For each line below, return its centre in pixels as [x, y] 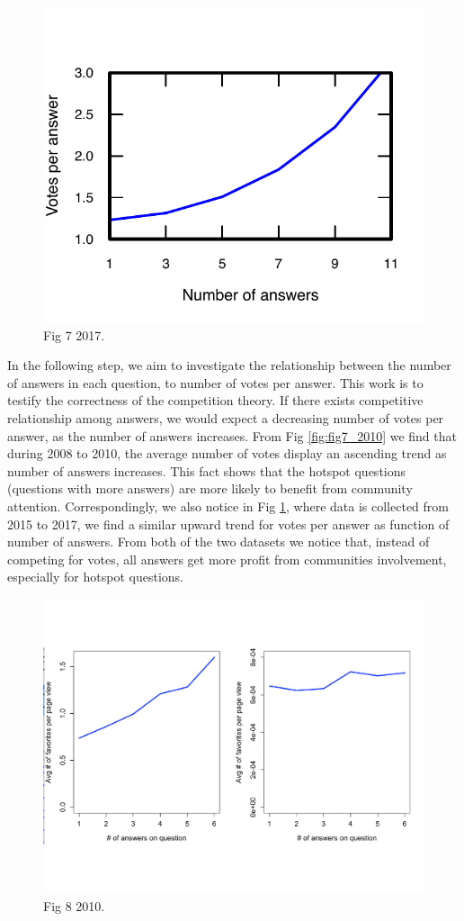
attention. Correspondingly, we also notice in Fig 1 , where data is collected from [228, 506]
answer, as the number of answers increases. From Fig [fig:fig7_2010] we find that [232, 435]
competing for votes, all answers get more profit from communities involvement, [227, 559]
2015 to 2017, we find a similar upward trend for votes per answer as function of [228, 524]
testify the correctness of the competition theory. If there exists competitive [215, 400]
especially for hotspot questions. [95, 577]
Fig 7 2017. [74, 334]
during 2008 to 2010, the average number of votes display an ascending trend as [227, 453]
